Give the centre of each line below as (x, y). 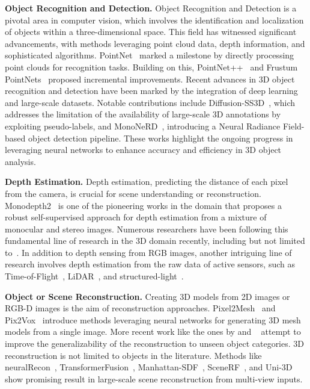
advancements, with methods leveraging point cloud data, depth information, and (155, 43)
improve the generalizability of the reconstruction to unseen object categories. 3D (154, 344)
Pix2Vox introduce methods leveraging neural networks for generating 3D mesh (153, 319)
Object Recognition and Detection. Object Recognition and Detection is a (151, 8)
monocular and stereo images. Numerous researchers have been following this (147, 229)
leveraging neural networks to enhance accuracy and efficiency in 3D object (143, 150)
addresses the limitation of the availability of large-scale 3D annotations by (143, 114)
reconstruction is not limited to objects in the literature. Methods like (133, 355)
